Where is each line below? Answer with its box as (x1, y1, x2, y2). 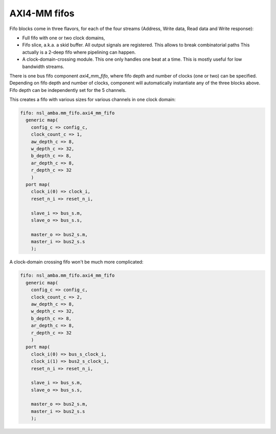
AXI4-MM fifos (9, 8, 75, 19)
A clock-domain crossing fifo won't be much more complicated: (9, 259, 144, 265)
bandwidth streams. (22, 63, 64, 69)
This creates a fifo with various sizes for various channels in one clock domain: (9, 97, 176, 103)
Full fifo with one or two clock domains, (22, 35, 105, 41)
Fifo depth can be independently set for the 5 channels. (9, 87, 127, 93)
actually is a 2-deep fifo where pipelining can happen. (22, 49, 136, 55)
